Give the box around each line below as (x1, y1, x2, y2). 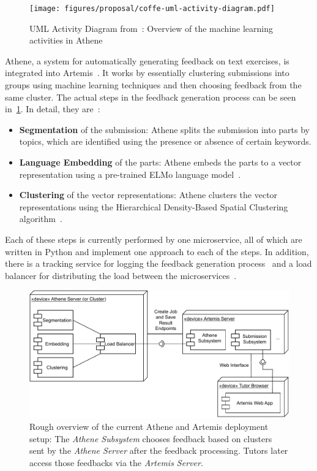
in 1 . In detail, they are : (5, 102, 100, 115)
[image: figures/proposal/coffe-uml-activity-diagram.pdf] (29, 4, 275, 13)
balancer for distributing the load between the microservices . (5, 269, 237, 281)
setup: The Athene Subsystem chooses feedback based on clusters (29, 432, 272, 445)
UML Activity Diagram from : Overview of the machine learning (29, 21, 273, 34)
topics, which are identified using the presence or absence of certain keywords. (19, 135, 311, 148)
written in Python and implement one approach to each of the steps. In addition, (5, 245, 309, 258)
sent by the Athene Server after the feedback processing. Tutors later (29, 444, 288, 457)
